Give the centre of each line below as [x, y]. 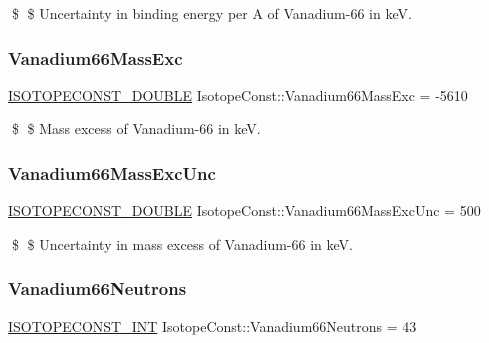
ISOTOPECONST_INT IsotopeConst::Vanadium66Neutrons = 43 [212, 325]
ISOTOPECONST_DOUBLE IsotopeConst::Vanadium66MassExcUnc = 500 [244, 210]
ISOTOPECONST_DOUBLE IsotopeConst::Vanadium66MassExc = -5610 [238, 94]
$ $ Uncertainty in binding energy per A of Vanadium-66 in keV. [211, 13]
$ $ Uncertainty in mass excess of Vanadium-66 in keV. [182, 243]
